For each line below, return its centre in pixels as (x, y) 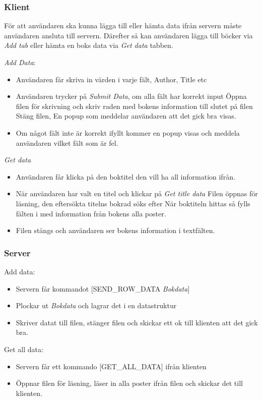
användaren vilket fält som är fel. (67, 142)
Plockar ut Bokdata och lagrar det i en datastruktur (96, 305)
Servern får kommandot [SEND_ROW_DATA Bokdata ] (103, 288)
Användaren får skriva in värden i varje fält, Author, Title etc (111, 79)
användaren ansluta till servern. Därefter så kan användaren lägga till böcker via (128, 35)
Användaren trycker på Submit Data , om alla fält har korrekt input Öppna (131, 96)
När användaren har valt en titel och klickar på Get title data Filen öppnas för (137, 193)
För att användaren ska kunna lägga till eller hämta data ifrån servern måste (123, 25)
